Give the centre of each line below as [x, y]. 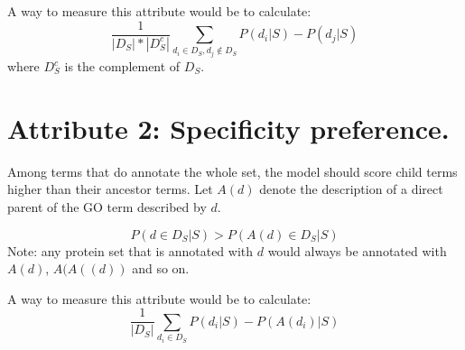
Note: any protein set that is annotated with [130, 250]
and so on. [161, 268]
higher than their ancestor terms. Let [110, 189]
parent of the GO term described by [107, 206]
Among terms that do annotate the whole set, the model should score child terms [232, 171]
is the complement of [122, 66]
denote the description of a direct [351, 189]
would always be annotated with [357, 250]
